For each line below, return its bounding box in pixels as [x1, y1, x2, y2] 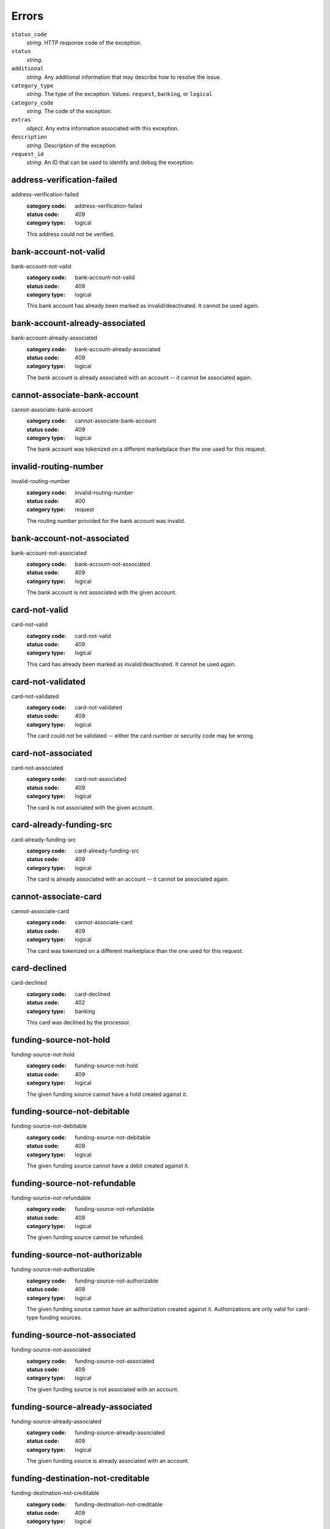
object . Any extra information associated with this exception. [26, 124, 180, 131]
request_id [11, 150, 44, 158]
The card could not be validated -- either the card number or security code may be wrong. [26, 732, 255, 739]
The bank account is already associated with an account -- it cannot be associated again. [26, 374, 252, 381]
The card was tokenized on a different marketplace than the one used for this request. [26, 947, 244, 954]
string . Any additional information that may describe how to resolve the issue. [26, 73, 222, 81]
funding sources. [39, 1314, 82, 1321]
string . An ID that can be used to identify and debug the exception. [26, 159, 195, 166]
